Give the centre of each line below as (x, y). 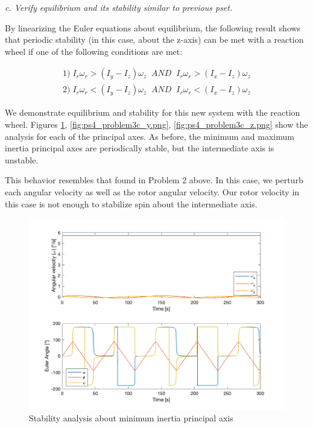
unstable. (22, 159)
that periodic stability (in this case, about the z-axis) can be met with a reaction (154, 39)
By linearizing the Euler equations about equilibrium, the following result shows (153, 27)
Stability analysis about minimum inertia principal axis (131, 418)
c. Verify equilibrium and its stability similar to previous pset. (119, 7)
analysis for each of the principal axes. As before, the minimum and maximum (150, 136)
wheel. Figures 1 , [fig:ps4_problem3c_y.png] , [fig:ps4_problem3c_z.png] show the (156, 124)
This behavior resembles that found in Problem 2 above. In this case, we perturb (154, 180)
